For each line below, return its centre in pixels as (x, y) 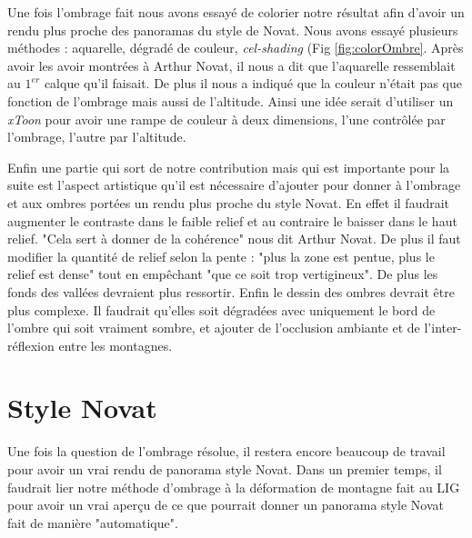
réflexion (31, 345)
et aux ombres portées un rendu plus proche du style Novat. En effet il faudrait (229, 202)
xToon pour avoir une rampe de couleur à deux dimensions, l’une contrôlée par (226, 119)
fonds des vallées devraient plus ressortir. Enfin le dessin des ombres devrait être (231, 291)
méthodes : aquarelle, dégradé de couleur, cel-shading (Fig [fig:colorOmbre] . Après (236, 48)
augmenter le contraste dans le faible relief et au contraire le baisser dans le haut (232, 220)
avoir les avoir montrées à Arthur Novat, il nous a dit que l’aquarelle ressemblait (231, 65)
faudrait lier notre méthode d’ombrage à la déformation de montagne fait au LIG (234, 487)
